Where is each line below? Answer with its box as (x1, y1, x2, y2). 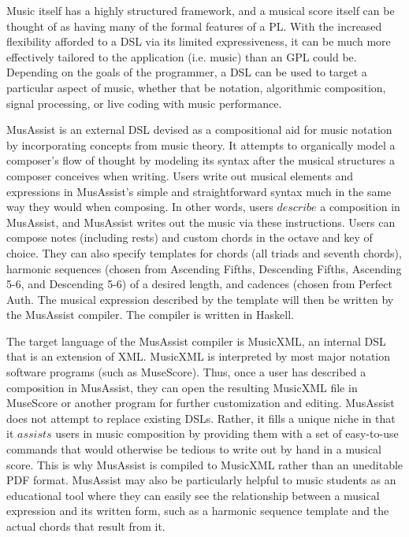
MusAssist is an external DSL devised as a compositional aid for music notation (6, 121, 392, 138)
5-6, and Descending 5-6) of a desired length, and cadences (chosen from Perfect (6, 276, 392, 292)
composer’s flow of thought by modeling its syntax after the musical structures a (6, 152, 396, 169)
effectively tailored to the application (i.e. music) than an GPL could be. (6, 48, 357, 65)
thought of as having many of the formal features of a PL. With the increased (6, 17, 382, 34)
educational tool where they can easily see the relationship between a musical (6, 487, 380, 503)
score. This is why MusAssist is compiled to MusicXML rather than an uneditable (6, 456, 403, 472)
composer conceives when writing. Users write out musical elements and (6, 167, 353, 183)
